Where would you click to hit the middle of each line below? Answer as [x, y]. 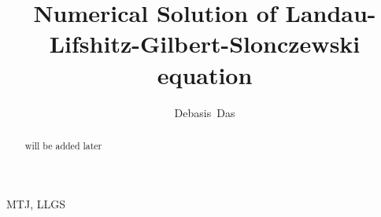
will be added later [63, 145]
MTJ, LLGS [36, 203]
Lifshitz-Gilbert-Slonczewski [205, 44]
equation [205, 74]
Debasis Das [205, 112]
